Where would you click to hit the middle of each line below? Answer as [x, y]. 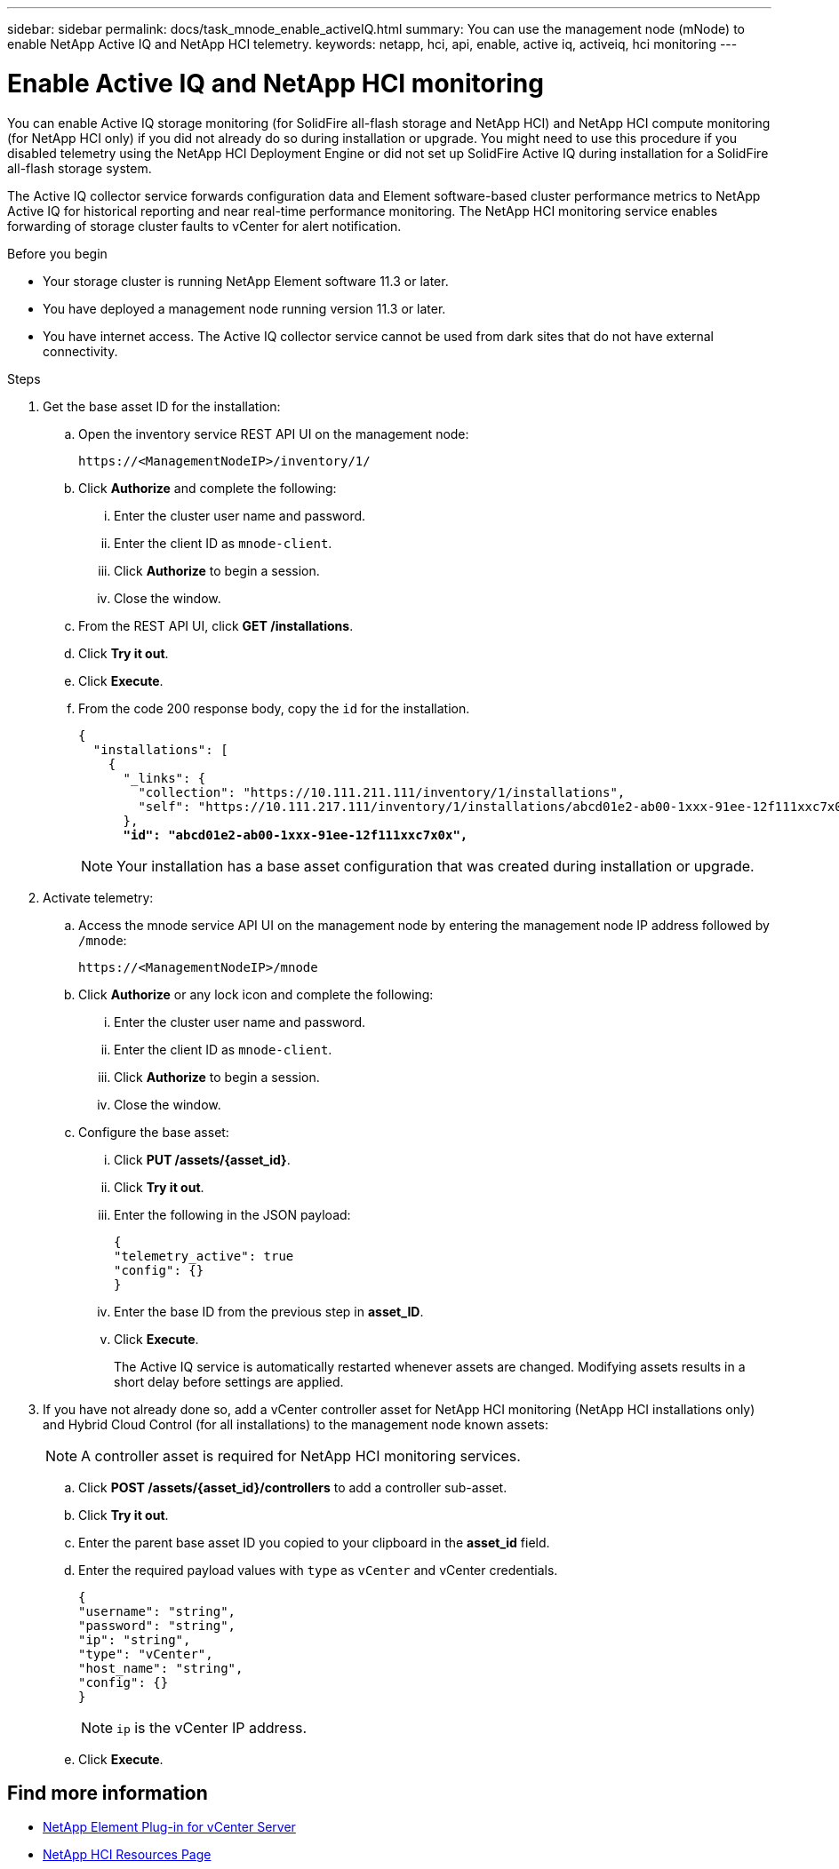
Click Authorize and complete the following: [208, 488]
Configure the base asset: [154, 1132]
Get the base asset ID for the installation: [162, 406]
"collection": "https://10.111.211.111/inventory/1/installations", [382, 792]
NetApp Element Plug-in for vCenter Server [169, 1827]
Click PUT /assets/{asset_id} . [202, 1159]
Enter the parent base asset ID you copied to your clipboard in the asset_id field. [314, 1542]
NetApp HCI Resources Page [127, 1855]
